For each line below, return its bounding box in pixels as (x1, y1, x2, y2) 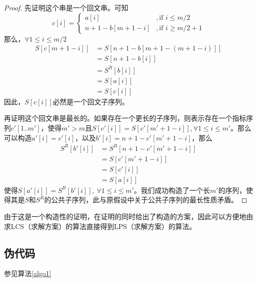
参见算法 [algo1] (4, 268, 51, 279)
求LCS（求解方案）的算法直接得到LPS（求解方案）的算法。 (4, 221, 196, 231)
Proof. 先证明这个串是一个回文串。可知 (4, 2, 128, 12)
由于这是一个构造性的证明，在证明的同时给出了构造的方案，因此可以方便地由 (4, 211, 253, 222)
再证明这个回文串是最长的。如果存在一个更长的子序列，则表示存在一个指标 (4, 113, 246, 123)
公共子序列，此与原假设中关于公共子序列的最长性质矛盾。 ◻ (51, 194, 248, 205)
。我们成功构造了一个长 (133, 185, 210, 195)
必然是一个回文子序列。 (52, 96, 129, 106)
